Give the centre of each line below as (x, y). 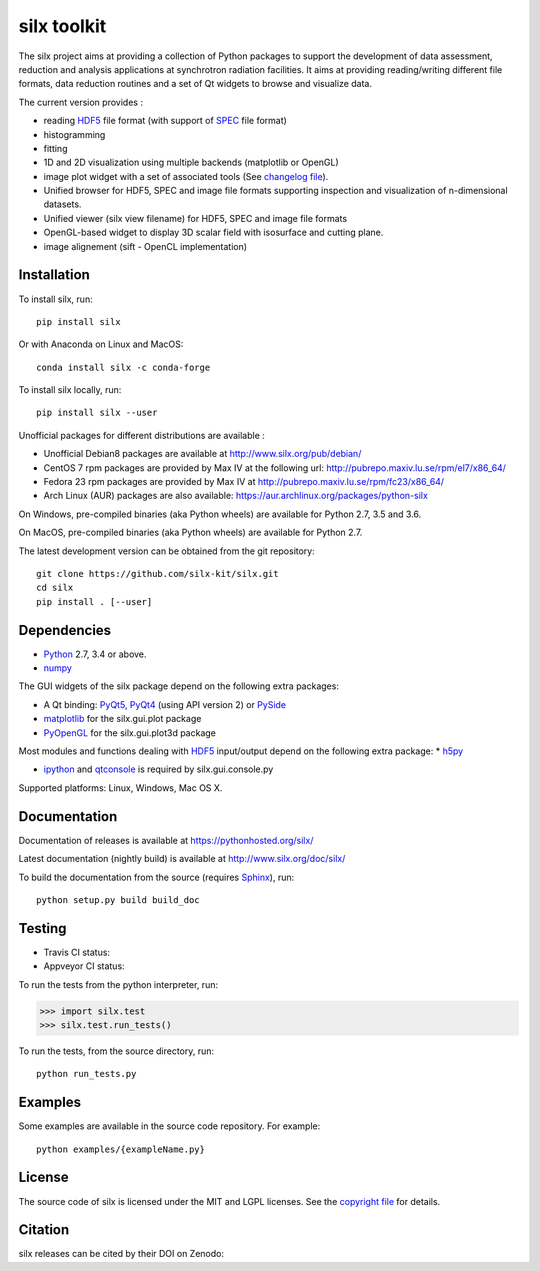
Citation (44, 1230)
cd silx (55, 588)
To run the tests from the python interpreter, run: (118, 984)
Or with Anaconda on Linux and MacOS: (101, 344)
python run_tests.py (86, 1074)
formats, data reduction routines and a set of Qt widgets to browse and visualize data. (195, 84)
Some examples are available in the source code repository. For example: (169, 1126)
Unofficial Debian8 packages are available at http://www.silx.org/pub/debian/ (202, 454)
